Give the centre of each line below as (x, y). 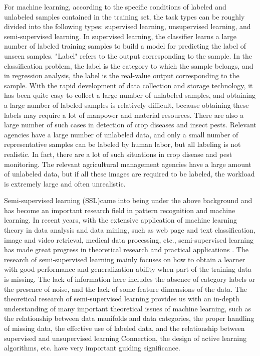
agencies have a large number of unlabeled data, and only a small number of (121, 134)
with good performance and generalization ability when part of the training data (128, 269)
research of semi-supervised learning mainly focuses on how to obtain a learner (125, 259)
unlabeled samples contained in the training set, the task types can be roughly (124, 16)
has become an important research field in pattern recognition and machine (120, 210)
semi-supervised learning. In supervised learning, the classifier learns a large (120, 36)
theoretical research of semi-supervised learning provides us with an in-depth (122, 299)
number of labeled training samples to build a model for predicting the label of (125, 46)
